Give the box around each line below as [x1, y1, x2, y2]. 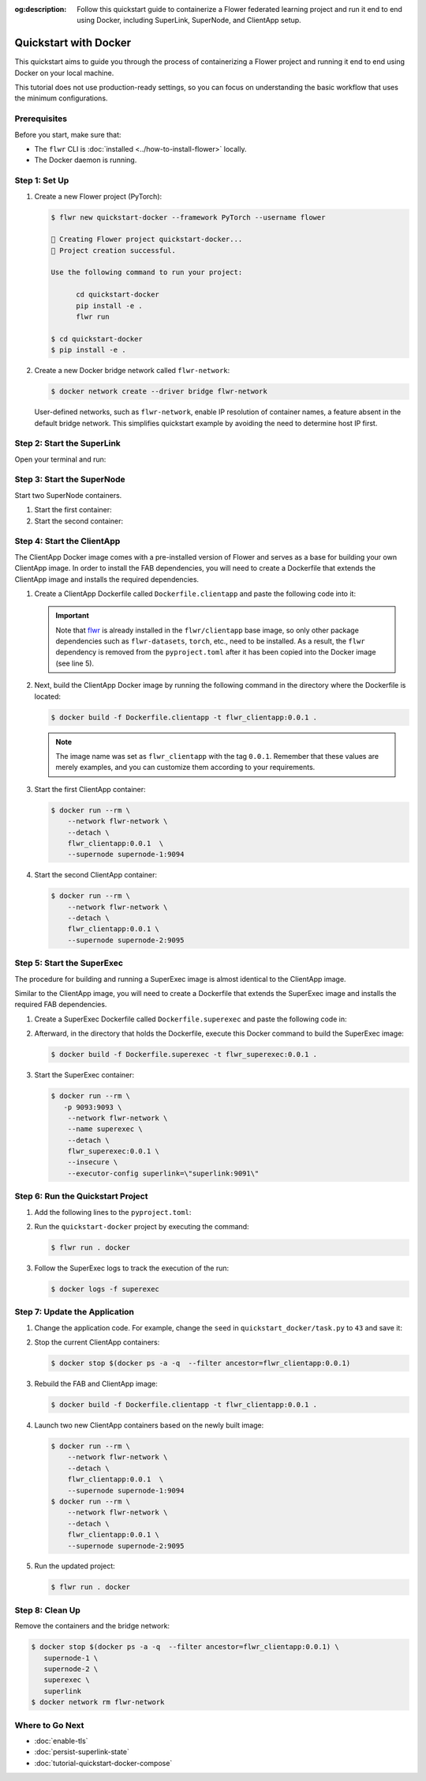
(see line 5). [55, 658, 95, 668]
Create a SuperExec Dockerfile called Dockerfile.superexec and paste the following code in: [34, 1014, 347, 1024]
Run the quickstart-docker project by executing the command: [34, 1221, 249, 1231]
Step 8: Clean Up [14, 1605, 80, 1616]
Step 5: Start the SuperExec [14, 957, 124, 968]
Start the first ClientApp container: [34, 784, 146, 794]
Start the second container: [34, 516, 124, 526]
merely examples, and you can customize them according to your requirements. [55, 763, 316, 772]
